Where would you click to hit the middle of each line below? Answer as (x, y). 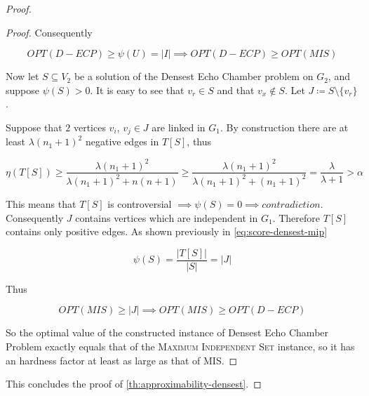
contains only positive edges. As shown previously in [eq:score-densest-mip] (167, 231)
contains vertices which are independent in (167, 217)
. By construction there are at (284, 127)
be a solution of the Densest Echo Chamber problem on (194, 76)
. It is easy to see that (137, 90)
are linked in (179, 127)
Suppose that (34, 127)
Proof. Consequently (49, 32)
